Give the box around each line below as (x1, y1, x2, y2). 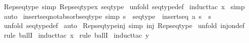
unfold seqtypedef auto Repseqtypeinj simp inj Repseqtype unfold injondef (3, 20, 245, 30)
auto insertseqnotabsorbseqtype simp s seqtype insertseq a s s (3, 11, 211, 21)
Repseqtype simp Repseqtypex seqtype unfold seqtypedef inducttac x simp (3, 1, 245, 11)
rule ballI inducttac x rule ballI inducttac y (3, 29, 149, 40)
